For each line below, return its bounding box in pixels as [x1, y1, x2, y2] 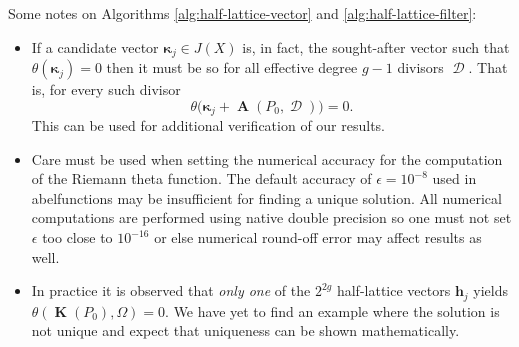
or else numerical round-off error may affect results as [154, 227, 482, 248]
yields [473, 280, 509, 301]
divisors [397, 57, 444, 78]
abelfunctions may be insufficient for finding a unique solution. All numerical [31, 187, 502, 208]
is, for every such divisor [31, 79, 181, 100]
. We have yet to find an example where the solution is [165, 300, 500, 321]
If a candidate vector [31, 36, 159, 57]
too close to [42, 227, 113, 248]
